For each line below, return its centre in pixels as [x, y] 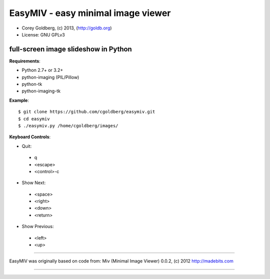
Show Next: [34, 183]
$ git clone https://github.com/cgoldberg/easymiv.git [87, 112]
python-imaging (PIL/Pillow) [50, 77]
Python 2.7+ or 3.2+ [42, 70]
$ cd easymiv [34, 119]
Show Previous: [38, 227]
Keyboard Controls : [30, 137]
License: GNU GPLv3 [43, 34]
